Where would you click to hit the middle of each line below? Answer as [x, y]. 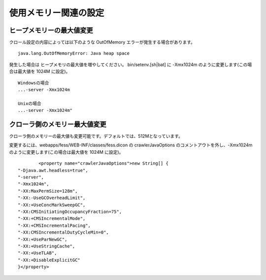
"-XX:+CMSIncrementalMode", [52, 219]
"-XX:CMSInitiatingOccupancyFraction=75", [70, 212]
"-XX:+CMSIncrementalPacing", [54, 225]
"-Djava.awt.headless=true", [53, 170]
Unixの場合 [30, 103]
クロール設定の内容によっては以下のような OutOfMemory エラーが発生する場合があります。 [102, 42]
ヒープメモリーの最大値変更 [51, 30]
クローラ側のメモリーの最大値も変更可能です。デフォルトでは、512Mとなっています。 [96, 136]
